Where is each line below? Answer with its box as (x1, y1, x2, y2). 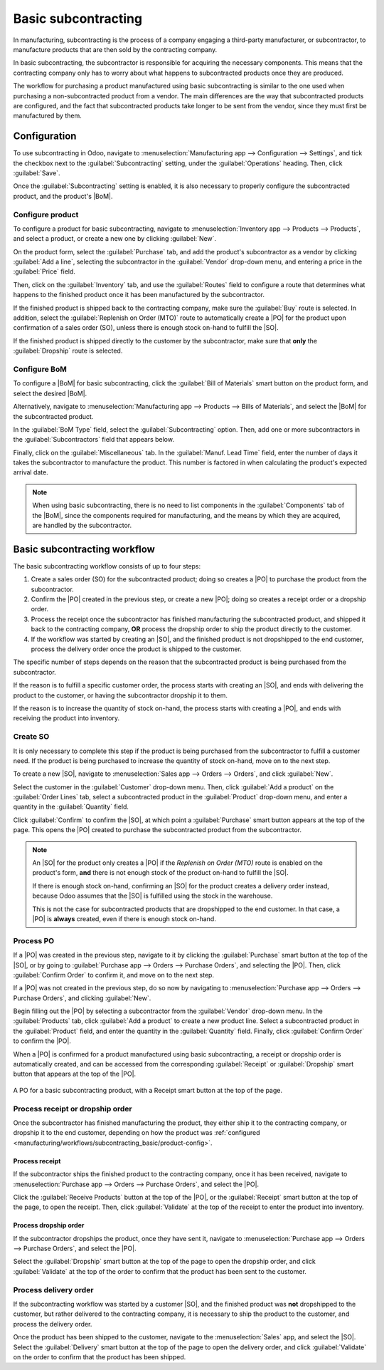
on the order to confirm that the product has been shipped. (13, 1352, 186, 1361)
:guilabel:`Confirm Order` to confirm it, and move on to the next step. (13, 970, 215, 979)
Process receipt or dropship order (13, 1104, 132, 1114)
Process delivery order (13, 1285, 94, 1294)
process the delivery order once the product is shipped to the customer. (31, 645, 242, 653)
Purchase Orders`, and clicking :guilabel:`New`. (13, 994, 151, 1002)
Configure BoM (13, 364, 67, 374)
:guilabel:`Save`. (13, 168, 60, 177)
